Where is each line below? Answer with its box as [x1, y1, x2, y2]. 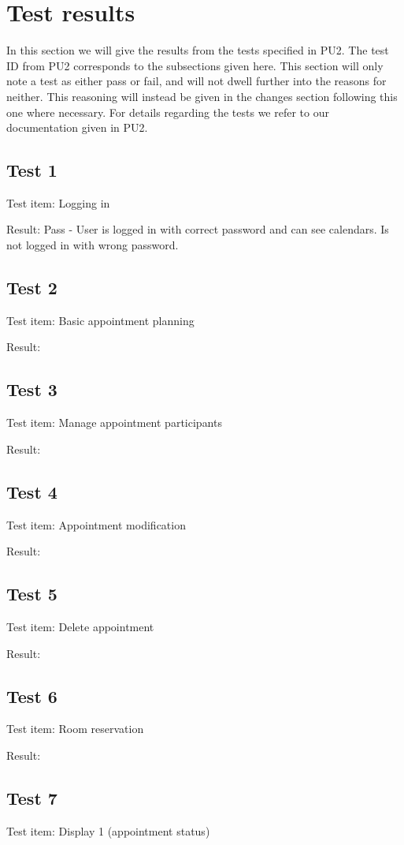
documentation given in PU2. [6, 119, 148, 136]
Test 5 [6, 581, 57, 606]
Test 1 [6, 158, 57, 182]
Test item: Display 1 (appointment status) [6, 822, 210, 839]
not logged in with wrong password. [6, 237, 179, 253]
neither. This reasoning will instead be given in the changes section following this [6, 88, 398, 104]
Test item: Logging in [6, 194, 110, 211]
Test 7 [6, 786, 57, 810]
